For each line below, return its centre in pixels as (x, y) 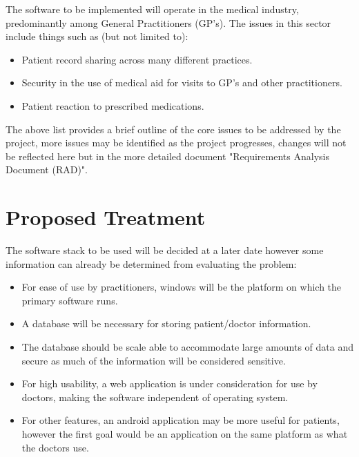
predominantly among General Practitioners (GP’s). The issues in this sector (168, 22)
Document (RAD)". (47, 169)
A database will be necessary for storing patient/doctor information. (166, 323)
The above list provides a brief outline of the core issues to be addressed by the (173, 129)
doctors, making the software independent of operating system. (155, 397)
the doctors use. (55, 447)
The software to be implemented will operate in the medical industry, (152, 9)
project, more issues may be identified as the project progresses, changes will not (176, 143)
